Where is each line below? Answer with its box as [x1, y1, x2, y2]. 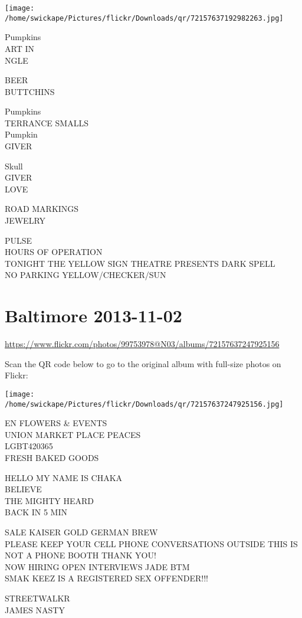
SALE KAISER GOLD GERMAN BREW [5, 525, 158, 538]
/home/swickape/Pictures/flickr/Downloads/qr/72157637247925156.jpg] [5, 400, 284, 408]
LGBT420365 [5, 440, 53, 452]
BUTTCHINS [5, 85, 55, 97]
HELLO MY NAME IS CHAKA [5, 471, 123, 483]
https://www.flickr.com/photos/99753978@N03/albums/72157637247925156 [5, 338, 280, 350]
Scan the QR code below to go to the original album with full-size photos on [5, 357, 281, 370]
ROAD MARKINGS [5, 202, 79, 215]
